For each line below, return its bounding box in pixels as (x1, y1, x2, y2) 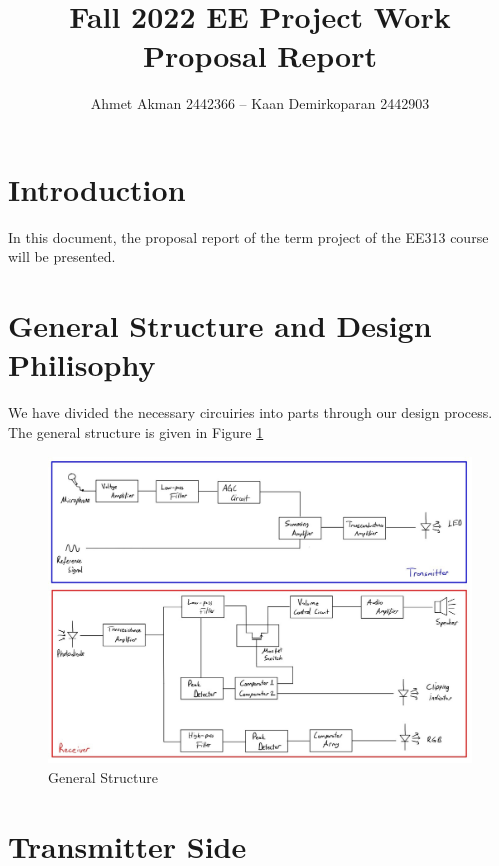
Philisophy (8, 344, 156, 385)
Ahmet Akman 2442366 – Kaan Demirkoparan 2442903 (90, 93, 430, 114)
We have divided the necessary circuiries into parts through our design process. (8, 402, 493, 423)
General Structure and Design (8, 305, 432, 346)
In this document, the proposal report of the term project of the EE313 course (8, 226, 489, 247)
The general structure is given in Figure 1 (8, 421, 264, 442)
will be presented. (8, 246, 116, 267)
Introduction (8, 168, 186, 209)
